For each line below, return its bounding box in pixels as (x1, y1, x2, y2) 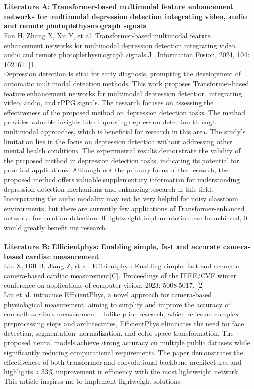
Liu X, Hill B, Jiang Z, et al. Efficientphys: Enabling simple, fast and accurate (4, 261, 239, 271)
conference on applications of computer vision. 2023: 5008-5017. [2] (4, 280, 204, 290)
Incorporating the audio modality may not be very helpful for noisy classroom (4, 194, 238, 204)
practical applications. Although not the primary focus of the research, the (4, 165, 229, 175)
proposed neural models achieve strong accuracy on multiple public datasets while (4, 337, 250, 347)
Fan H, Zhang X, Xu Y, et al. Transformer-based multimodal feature (4, 30, 211, 40)
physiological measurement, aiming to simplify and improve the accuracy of (4, 299, 230, 309)
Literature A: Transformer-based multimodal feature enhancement (4, 1, 234, 12)
